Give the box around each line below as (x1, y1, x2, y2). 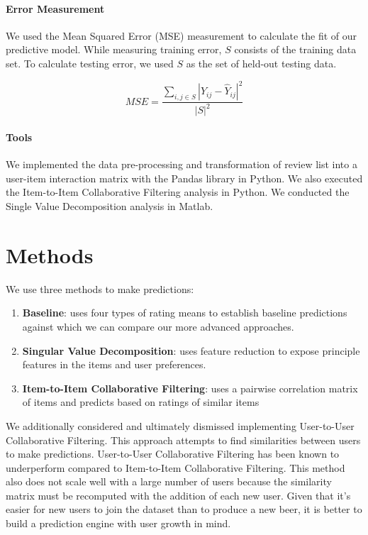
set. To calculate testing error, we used (6, 55, 174, 70)
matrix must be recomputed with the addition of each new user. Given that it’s (6, 487, 351, 502)
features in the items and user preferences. (22, 357, 206, 372)
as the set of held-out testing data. (186, 55, 337, 70)
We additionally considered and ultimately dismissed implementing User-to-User (6, 418, 355, 433)
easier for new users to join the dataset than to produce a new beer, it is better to (6, 502, 362, 517)
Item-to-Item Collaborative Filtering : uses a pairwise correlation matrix (22, 380, 358, 395)
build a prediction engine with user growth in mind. (6, 516, 231, 531)
